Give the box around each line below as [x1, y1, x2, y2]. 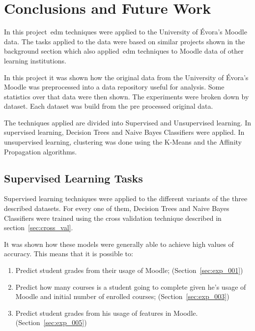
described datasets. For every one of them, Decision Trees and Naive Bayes [4, 203, 229, 213]
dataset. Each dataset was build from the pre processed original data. [4, 101, 213, 111]
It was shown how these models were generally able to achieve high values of [4, 239, 234, 249]
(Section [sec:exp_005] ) [15, 317, 87, 328]
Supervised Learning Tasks [4, 170, 143, 185]
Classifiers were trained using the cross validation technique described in [4, 212, 222, 223]
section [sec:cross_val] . [4, 222, 73, 233]
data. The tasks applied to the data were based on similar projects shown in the [4, 36, 245, 46]
